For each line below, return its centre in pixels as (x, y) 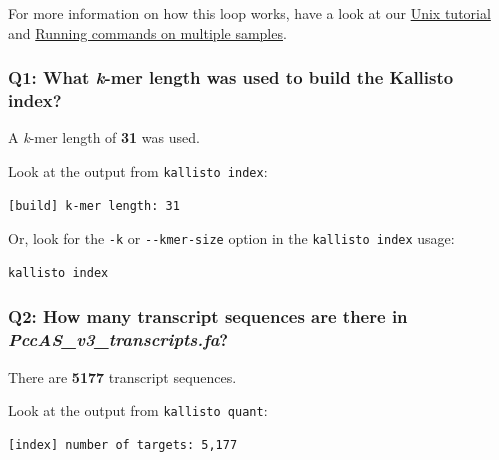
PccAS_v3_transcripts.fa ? (118, 339)
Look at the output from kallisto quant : (138, 410)
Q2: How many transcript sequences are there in (208, 316)
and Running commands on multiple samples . (147, 32)
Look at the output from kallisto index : (138, 170)
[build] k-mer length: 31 (94, 205)
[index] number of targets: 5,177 (123, 444)
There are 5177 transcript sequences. (122, 376)
